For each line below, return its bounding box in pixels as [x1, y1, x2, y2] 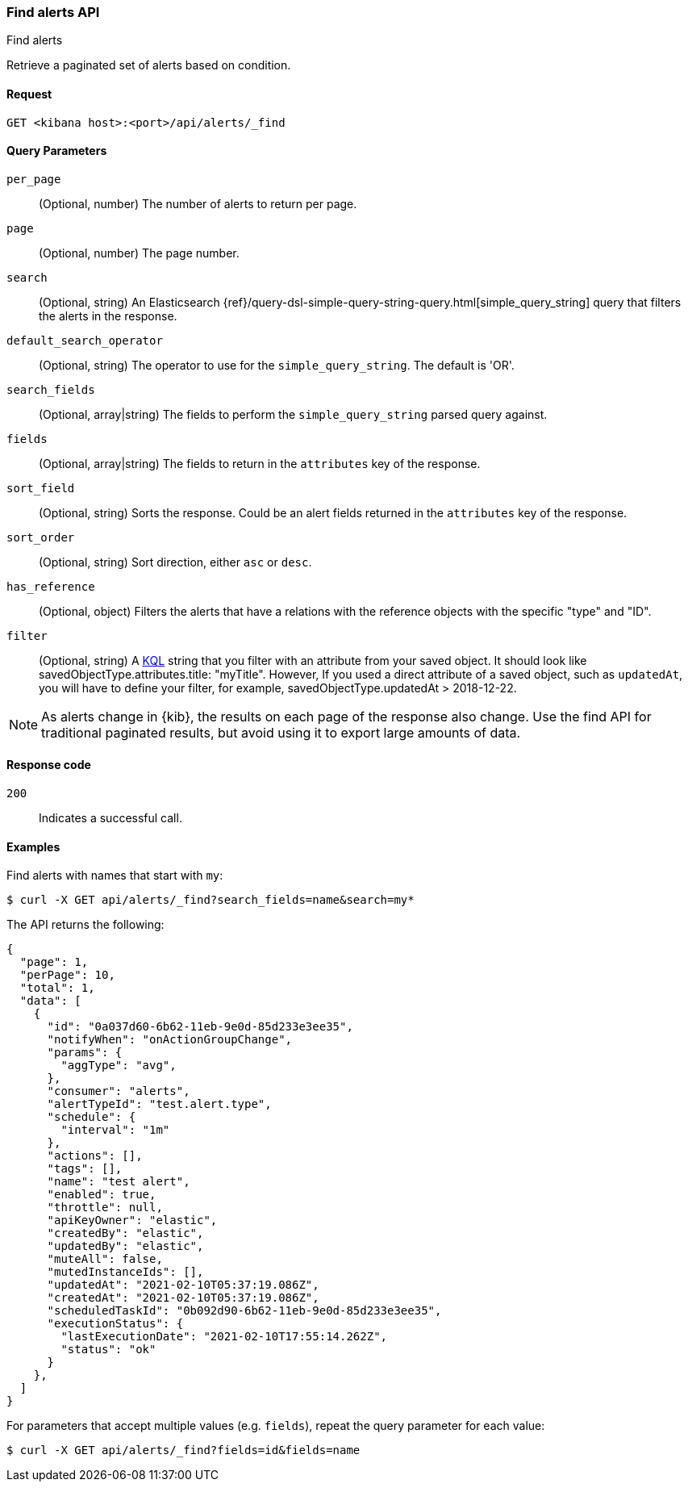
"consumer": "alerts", [47, 1085, 190, 1098]
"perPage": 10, [19, 968, 115, 982]
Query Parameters [6, 144, 107, 158]
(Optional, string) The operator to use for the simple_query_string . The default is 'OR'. [39, 357, 515, 372]
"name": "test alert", [47, 1175, 190, 1189]
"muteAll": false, [47, 1252, 163, 1266]
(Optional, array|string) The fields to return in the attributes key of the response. [39, 456, 481, 470]
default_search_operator [6, 333, 163, 347]
